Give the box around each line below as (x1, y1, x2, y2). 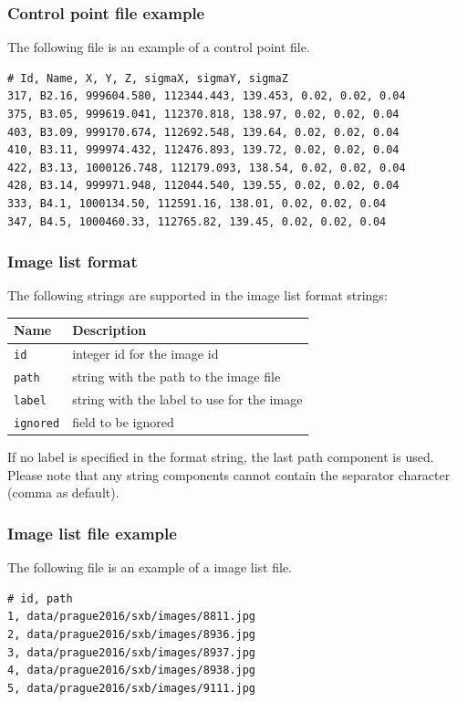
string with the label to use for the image (72, 390, 303, 409)
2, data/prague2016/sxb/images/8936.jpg (7, 627, 256, 641)
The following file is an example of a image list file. (7, 558, 293, 577)
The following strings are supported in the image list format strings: (7, 286, 388, 305)
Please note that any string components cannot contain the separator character (7, 465, 451, 484)
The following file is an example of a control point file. (7, 37, 310, 57)
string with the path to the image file (72, 367, 281, 386)
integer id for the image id (72, 344, 219, 363)
